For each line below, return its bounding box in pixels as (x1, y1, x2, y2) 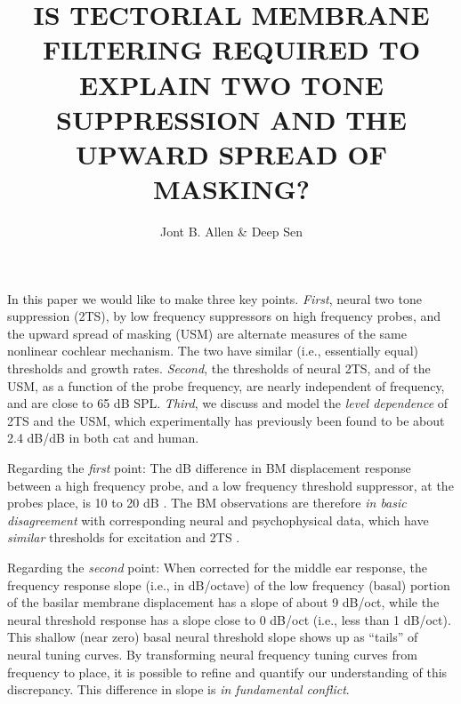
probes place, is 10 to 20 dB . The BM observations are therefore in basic (7, 493, 407, 512)
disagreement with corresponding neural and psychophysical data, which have (7, 510, 429, 529)
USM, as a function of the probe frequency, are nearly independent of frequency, (7, 376, 445, 395)
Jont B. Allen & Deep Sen (159, 222, 303, 241)
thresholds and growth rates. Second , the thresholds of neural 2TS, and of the (7, 359, 431, 378)
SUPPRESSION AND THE (56, 100, 407, 137)
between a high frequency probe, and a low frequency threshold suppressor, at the (7, 476, 454, 494)
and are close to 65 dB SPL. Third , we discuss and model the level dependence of (7, 394, 449, 412)
